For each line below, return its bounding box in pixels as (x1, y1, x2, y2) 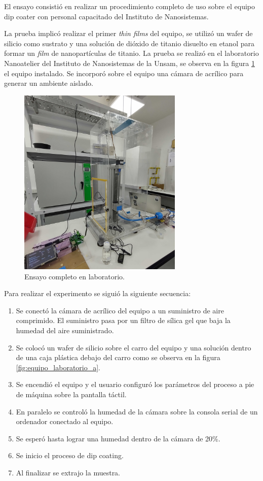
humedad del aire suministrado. (16, 325, 114, 335)
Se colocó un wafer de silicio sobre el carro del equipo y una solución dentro (16, 342, 251, 352)
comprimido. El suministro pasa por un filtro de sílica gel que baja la (16, 315, 231, 326)
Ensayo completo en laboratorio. (24, 271, 125, 281)
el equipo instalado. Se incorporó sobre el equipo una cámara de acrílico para (4, 68, 244, 78)
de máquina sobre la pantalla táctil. (16, 389, 127, 399)
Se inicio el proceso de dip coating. (16, 450, 124, 461)
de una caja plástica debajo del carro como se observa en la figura (16, 352, 220, 363)
